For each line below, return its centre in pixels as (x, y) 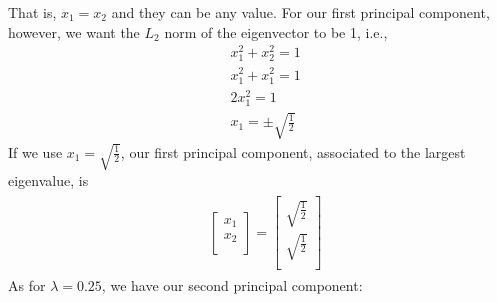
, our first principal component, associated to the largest (293, 151)
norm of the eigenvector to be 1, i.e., (276, 31)
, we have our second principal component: (232, 284)
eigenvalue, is (48, 179)
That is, (32, 12)
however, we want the (74, 31)
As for (27, 284)
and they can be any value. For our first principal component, (300, 12)
